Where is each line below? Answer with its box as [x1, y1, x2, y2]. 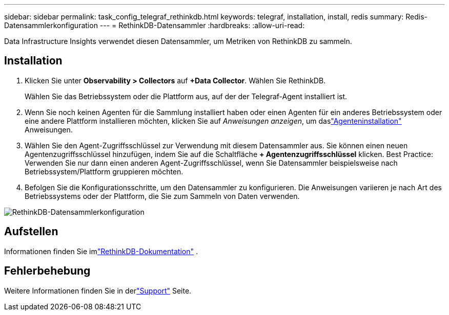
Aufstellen [4, 225, 58, 238]
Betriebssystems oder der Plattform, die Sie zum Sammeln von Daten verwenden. [25, 191, 300, 200]
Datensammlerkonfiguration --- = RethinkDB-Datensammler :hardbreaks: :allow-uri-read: [4, 21, 305, 30]
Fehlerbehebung [4, 264, 91, 278]
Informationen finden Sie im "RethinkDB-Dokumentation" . [4, 246, 198, 256]
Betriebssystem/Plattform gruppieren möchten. [25, 167, 183, 176]
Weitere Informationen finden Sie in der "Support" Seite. [4, 286, 192, 295]
